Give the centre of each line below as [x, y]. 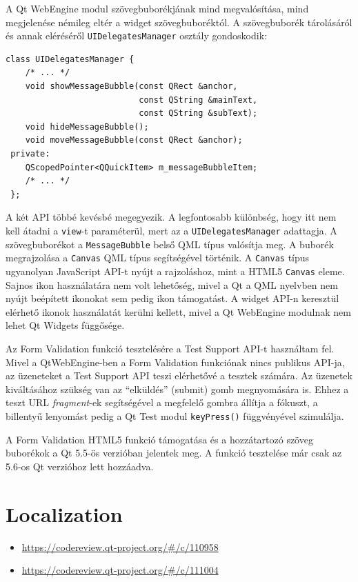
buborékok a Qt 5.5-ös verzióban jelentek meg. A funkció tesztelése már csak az [174, 453]
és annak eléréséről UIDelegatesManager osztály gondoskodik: [136, 36]
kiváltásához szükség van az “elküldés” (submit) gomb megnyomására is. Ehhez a [177, 389]
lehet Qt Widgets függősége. [65, 325]
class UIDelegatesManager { [70, 59]
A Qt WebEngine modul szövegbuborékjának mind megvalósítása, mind [157, 8]
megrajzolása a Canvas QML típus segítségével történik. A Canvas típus [158, 258]
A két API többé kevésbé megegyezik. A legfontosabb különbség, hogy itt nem [171, 217]
